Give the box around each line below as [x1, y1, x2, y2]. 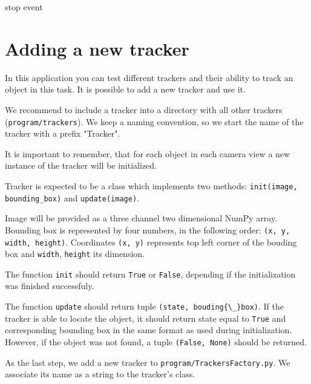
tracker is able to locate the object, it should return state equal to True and [5, 311, 286, 324]
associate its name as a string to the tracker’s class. [5, 368, 195, 380]
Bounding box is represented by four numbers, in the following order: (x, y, [5, 223, 290, 236]
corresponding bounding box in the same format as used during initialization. [5, 324, 292, 336]
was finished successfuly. [5, 279, 94, 292]
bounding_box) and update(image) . [5, 191, 139, 204]
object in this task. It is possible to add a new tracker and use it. [5, 83, 246, 96]
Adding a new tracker [5, 36, 189, 60]
